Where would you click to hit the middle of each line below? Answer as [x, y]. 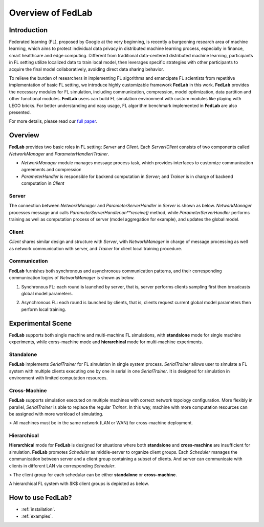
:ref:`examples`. [37, 516]
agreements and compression [51, 170]
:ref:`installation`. [38, 509]
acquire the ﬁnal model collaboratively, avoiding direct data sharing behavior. [87, 69]
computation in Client [43, 183]
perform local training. [44, 309]
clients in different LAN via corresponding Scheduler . [62, 466]
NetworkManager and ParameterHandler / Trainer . [59, 154]
